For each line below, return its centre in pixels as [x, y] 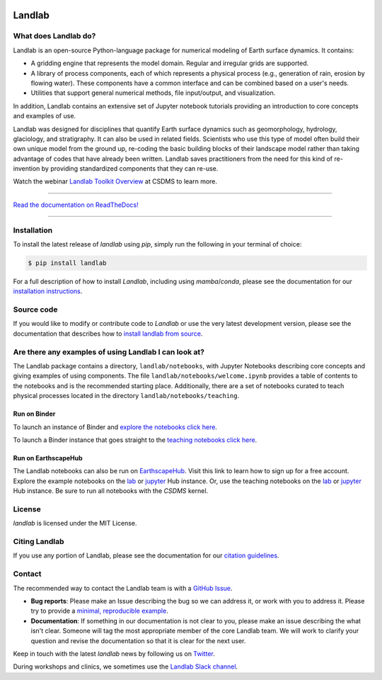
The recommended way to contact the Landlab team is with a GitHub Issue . [123, 588]
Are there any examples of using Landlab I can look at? [109, 352]
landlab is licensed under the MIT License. [75, 523]
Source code [35, 310]
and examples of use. [45, 116]
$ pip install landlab [67, 263]
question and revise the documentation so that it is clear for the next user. [138, 640]
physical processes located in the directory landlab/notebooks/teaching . [126, 396]
